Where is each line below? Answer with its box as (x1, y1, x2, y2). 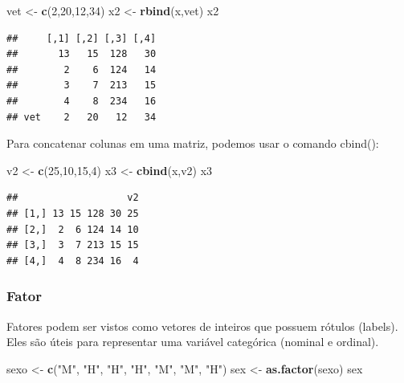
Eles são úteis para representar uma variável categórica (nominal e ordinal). (6, 333, 379, 350)
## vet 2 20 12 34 (6, 111, 157, 123)
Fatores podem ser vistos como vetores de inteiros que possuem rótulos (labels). (6, 317, 398, 334)
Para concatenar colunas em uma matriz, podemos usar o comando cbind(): (6, 135, 379, 152)
